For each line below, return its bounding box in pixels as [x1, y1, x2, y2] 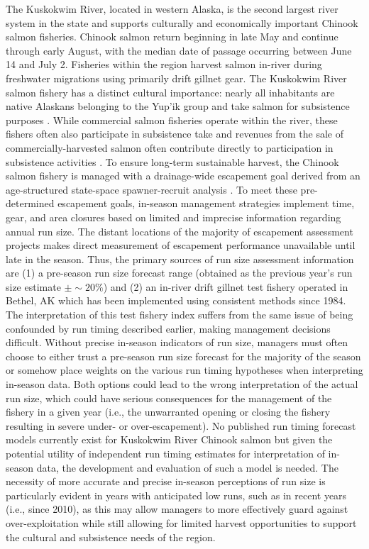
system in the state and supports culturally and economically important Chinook [6, 15, 358, 30]
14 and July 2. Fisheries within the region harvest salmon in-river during [6, 57, 322, 72]
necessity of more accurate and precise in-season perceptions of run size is [6, 474, 326, 489]
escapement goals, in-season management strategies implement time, [57, 196, 355, 211]
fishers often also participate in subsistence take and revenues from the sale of [6, 126, 343, 141]
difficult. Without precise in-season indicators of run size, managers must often [6, 335, 348, 350]
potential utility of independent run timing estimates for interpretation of [6, 446, 325, 460]
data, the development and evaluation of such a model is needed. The [36, 460, 338, 475]
